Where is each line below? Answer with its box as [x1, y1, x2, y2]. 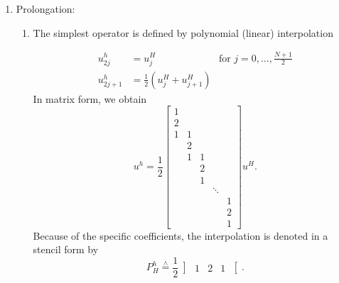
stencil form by [33, 242, 99, 257]
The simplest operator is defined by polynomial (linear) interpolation [33, 25, 333, 40]
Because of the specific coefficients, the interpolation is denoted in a [33, 228, 328, 243]
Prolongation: [16, 1, 75, 16]
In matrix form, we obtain [33, 91, 147, 106]
